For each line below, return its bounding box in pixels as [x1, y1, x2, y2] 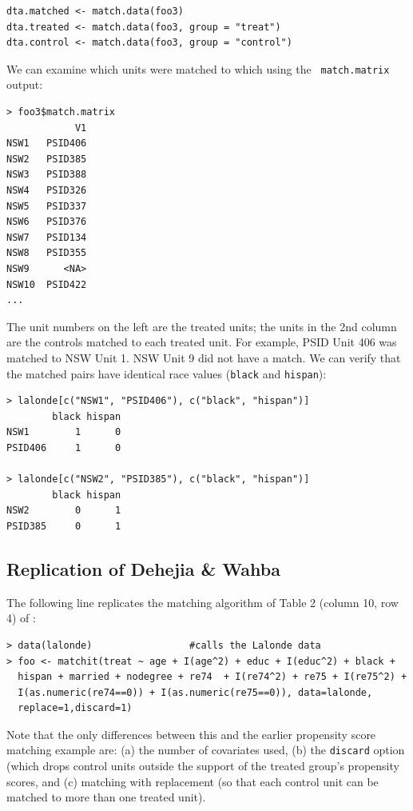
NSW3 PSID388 [6, 169, 87, 181]
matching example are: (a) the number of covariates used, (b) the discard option [6, 741, 405, 758]
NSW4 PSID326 [6, 185, 87, 196]
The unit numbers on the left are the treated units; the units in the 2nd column [6, 318, 397, 334]
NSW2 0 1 [6, 505, 121, 517]
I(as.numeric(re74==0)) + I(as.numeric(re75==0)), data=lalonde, [18, 686, 373, 698]
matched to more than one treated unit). [6, 789, 206, 805]
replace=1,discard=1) [18, 702, 133, 714]
